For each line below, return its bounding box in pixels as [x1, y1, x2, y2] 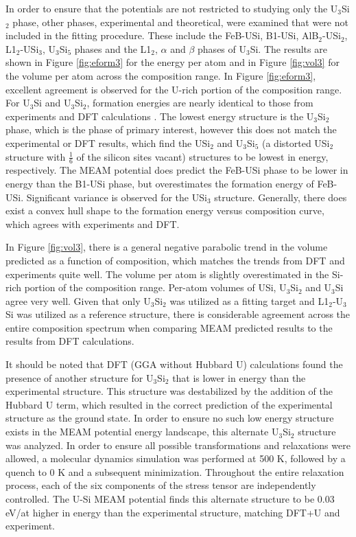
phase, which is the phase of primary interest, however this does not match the [5, 122, 337, 137]
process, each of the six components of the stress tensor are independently [5, 478, 316, 492]
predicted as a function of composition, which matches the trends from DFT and [5, 253, 345, 267]
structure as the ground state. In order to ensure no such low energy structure [5, 411, 334, 425]
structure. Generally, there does [214, 190, 347, 204]
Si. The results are [250, 41, 327, 56]
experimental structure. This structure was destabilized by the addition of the [5, 384, 333, 398]
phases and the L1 [74, 41, 152, 56]
